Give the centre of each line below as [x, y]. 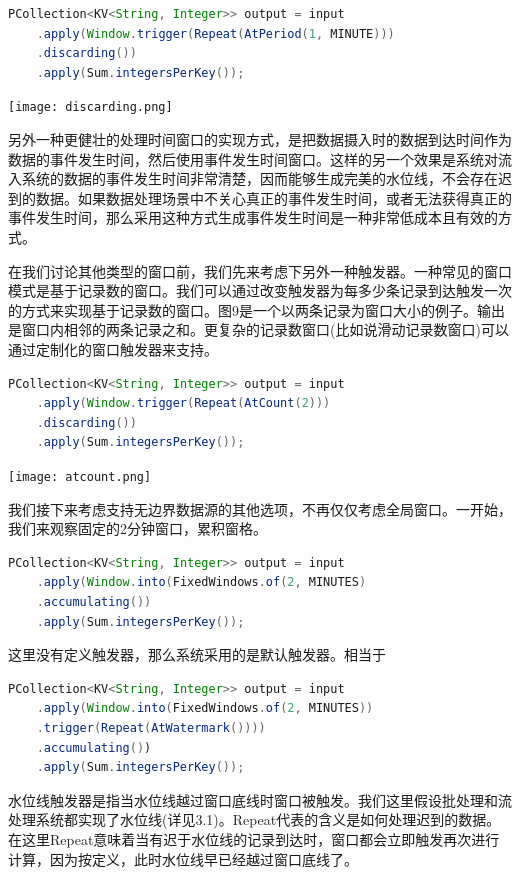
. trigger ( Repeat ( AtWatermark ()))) [151, 727]
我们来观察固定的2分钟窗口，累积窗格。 [137, 528]
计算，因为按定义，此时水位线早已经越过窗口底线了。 [183, 858]
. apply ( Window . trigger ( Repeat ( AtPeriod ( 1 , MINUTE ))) [215, 33]
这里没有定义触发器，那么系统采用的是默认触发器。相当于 [197, 654]
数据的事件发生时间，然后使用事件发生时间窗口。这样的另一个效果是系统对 [253, 158]
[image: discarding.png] [90, 107]
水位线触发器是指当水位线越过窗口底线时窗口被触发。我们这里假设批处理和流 [260, 799]
